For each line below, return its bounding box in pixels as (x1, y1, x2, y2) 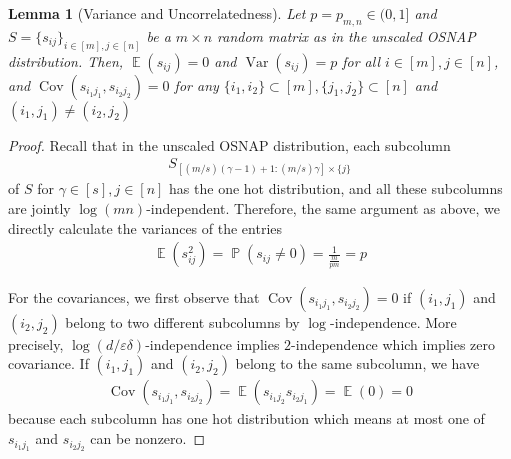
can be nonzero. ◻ (90, 428, 206, 449)
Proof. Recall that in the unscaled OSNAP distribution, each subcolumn (8, 134, 451, 155)
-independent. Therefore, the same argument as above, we (146, 198, 500, 219)
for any (174, 74, 219, 95)
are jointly (8, 198, 71, 219)
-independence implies (145, 333, 280, 354)
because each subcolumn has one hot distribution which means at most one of (8, 408, 485, 429)
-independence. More (330, 311, 457, 332)
